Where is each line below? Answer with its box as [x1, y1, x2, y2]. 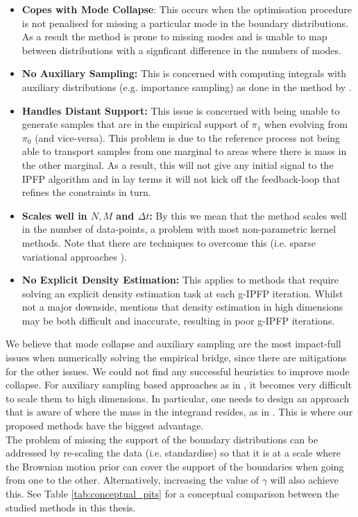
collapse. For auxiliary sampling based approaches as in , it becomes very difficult [6, 377, 352, 392]
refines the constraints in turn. [22, 185, 151, 199]
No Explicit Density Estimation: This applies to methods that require [22, 272, 339, 287]
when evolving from [264, 117, 348, 131]
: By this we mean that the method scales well [149, 208, 347, 222]
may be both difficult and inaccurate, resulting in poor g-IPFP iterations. [22, 313, 335, 327]
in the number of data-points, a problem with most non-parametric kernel [22, 222, 336, 236]
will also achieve [270, 473, 339, 487]
